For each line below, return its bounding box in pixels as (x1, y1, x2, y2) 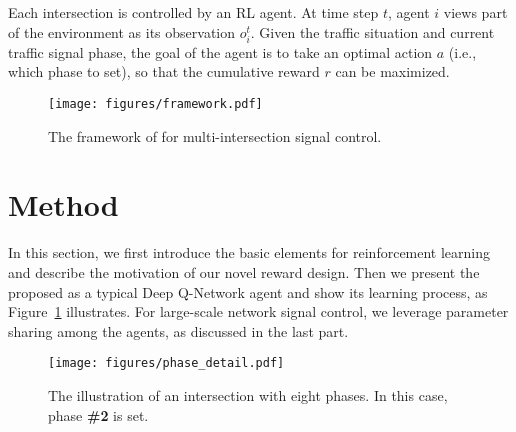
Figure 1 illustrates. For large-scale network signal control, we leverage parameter (8, 301, 509, 322)
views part (443, 2, 508, 22)
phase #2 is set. (48, 404, 149, 425)
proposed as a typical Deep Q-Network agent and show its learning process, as (8, 281, 488, 302)
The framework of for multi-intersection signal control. (48, 125, 382, 146)
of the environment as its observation (8, 21, 236, 42)
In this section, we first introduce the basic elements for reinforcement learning (8, 242, 491, 263)
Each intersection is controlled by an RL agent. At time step (8, 2, 379, 22)
